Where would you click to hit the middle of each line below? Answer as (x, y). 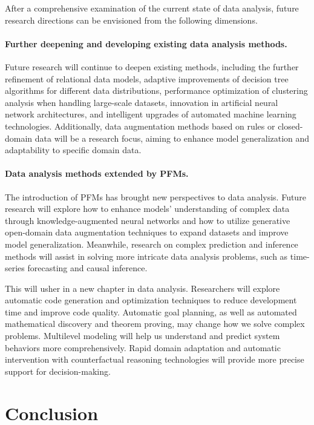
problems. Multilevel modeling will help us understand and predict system (142, 336)
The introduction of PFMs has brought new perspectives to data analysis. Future (155, 196)
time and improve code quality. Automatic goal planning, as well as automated (151, 311)
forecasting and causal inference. (87, 268)
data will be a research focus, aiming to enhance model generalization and (172, 138)
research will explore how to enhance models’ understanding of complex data (147, 209)
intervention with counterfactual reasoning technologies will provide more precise (155, 359)
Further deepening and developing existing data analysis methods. (146, 43)
